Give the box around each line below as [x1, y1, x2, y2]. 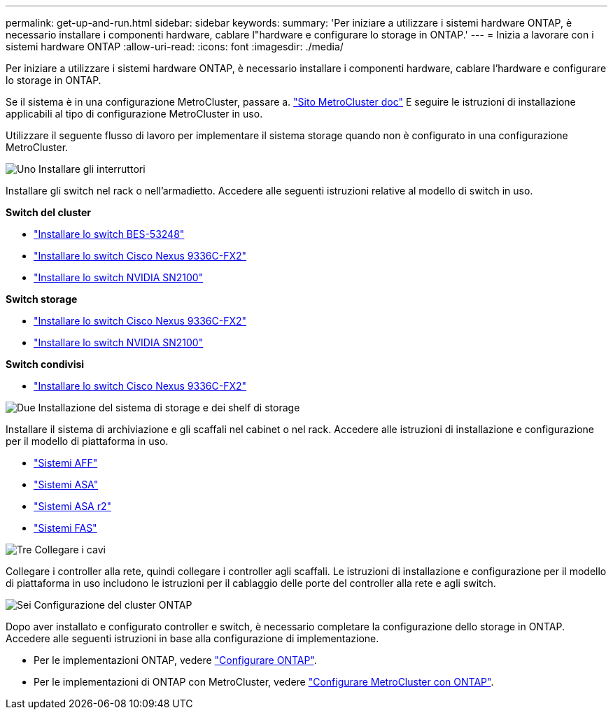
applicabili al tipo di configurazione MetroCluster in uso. [6, 108, 263, 120]
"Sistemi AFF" [34, 457, 98, 469]
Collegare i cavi [34, 544, 106, 555]
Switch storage [6, 293, 78, 305]
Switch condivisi [6, 358, 85, 370]
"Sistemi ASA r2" [34, 500, 112, 512]
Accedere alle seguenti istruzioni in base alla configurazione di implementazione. [6, 632, 379, 644]
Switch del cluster [6, 206, 92, 218]
